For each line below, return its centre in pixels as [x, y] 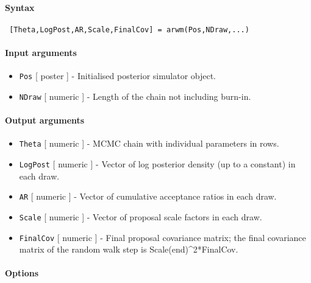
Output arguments [45, 120]
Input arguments [41, 53]
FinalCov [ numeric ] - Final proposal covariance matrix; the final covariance [163, 237]
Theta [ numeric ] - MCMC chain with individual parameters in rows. [149, 143]
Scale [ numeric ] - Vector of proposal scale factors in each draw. [141, 216]
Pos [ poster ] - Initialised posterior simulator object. [118, 76]
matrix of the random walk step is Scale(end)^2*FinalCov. [129, 249]
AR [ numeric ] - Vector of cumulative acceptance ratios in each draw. [148, 196]
